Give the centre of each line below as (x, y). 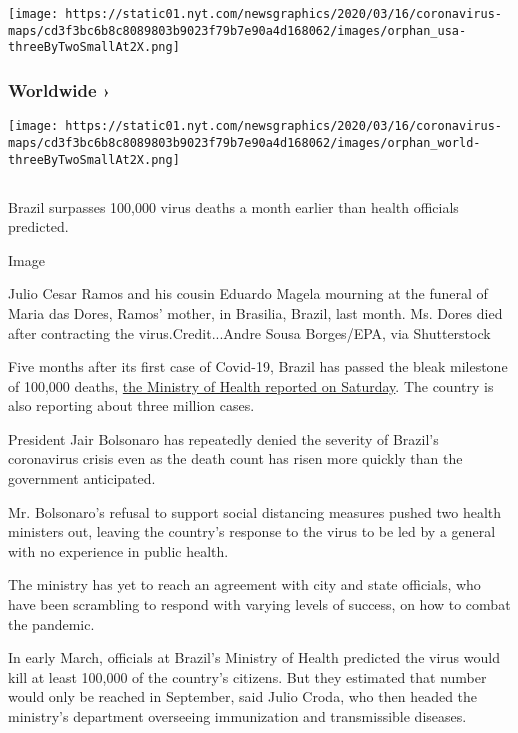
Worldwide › (59, 89)
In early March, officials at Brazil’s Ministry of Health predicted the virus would (254, 657)
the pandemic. (51, 623)
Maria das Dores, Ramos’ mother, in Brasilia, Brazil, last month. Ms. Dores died (255, 312)
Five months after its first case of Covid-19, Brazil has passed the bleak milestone (258, 366)
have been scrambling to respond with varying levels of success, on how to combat (259, 604)
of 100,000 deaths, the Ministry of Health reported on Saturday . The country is (251, 385)
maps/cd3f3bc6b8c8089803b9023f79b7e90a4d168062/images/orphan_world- (244, 142)
